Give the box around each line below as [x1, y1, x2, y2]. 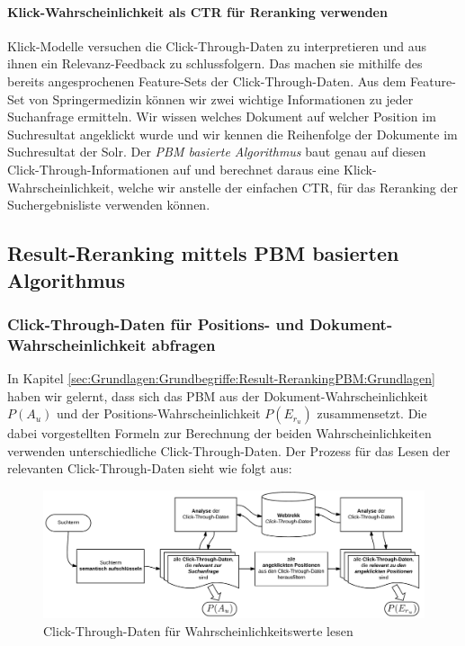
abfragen [151, 333, 216, 355]
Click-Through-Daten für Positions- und [7, 312, 304, 335]
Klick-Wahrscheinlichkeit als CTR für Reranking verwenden [7, 2, 388, 21]
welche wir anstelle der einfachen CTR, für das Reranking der [118, 177, 458, 196]
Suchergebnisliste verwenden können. [7, 195, 210, 214]
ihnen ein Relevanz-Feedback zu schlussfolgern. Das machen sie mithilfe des [7, 54, 423, 73]
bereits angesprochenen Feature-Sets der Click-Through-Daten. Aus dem [7, 71, 407, 90]
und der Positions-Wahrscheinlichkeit [57, 404, 261, 423]
